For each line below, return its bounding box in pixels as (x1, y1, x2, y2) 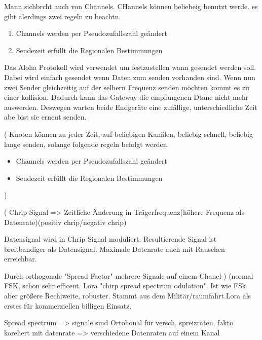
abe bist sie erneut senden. (4, 111, 87, 122)
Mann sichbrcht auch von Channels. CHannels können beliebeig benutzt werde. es (4, 1, 258, 11)
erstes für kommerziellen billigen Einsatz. (4, 300, 132, 311)
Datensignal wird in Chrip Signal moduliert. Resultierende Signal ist (4, 234, 217, 244)
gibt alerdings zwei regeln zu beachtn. (4, 11, 121, 21)
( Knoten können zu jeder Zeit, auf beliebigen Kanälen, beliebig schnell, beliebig (4, 128, 253, 139)
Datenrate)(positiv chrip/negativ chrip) (4, 216, 127, 227)
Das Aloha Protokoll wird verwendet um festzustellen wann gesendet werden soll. (4, 62, 256, 72)
